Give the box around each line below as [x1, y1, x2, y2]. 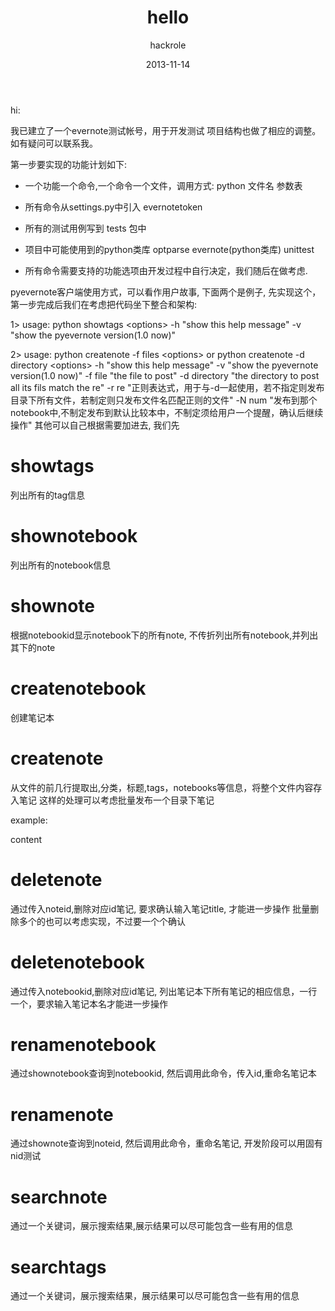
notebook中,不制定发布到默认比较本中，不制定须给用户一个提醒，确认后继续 [10, 406, 324, 418]
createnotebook [10, 677, 147, 700]
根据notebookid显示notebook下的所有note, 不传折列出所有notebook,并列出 [10, 629, 319, 641]
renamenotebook [10, 1033, 157, 1056]
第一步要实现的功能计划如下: [10, 158, 128, 170]
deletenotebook [10, 951, 145, 973]
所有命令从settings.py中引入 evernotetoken [24, 201, 203, 213]
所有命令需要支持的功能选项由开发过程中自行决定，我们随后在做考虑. [24, 264, 308, 276]
